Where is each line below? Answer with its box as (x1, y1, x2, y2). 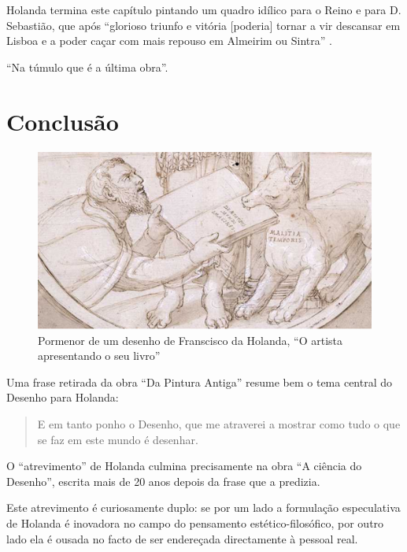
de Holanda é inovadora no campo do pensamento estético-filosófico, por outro (6, 515, 384, 531)
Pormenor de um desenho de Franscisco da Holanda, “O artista (38, 332, 343, 348)
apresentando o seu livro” (38, 347, 161, 364)
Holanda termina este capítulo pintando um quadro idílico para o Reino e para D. (6, 2, 401, 17)
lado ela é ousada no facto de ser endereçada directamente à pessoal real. (6, 530, 358, 546)
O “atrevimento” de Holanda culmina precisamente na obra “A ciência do (6, 458, 362, 474)
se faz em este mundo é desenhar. (37, 431, 198, 447)
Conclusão (6, 105, 119, 137)
